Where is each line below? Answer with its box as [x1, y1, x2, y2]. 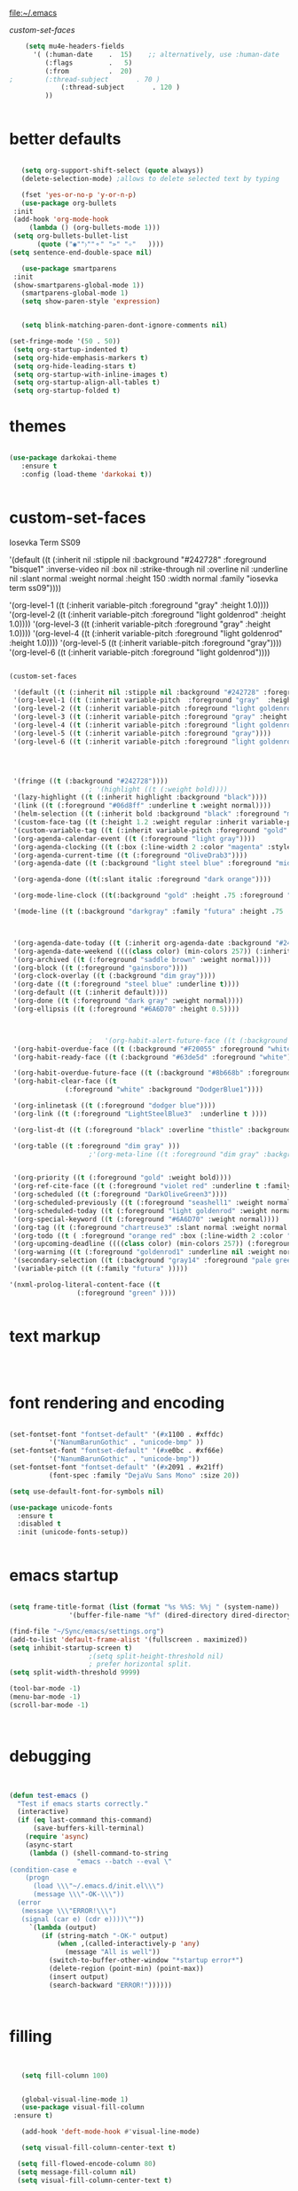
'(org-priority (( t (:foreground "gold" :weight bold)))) [12, 1173, 232, 1183]
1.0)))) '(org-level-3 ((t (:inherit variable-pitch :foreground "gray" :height [9, 619, 271, 629]
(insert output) [48, 1972, 109, 1982]
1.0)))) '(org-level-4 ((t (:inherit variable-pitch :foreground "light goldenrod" [9, 627, 283, 638]
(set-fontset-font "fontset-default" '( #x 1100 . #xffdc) [9, 1430, 224, 1438]
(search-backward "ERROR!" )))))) [48, 1981, 173, 1990]
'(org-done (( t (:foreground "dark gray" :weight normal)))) [12, 997, 244, 1005]
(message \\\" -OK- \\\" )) [32, 1890, 125, 1899]
